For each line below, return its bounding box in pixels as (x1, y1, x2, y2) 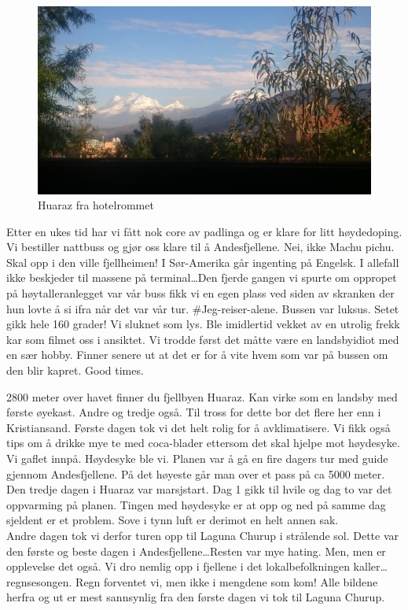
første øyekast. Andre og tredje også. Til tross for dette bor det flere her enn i (6, 404, 381, 420)
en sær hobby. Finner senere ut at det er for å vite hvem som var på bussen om (6, 346, 388, 363)
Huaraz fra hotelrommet (38, 197, 154, 213)
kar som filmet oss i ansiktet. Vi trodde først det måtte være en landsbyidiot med (6, 331, 399, 347)
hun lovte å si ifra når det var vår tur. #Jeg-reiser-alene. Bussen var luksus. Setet (6, 300, 399, 316)
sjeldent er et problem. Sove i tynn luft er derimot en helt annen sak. (6, 512, 339, 528)
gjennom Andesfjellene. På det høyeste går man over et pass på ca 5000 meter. (6, 465, 385, 482)
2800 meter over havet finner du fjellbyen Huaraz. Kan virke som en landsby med (6, 388, 398, 405)
